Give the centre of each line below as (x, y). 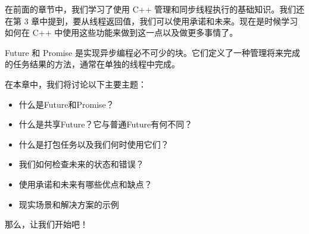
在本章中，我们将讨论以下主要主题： (76, 84)
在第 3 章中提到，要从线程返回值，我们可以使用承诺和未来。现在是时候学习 (152, 21)
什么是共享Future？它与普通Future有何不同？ (106, 124)
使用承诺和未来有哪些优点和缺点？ (85, 184)
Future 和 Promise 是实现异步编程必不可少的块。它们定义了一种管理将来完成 (152, 52)
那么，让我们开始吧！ (46, 224)
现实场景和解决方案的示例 (69, 204)
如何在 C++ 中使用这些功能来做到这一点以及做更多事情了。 (121, 32)
